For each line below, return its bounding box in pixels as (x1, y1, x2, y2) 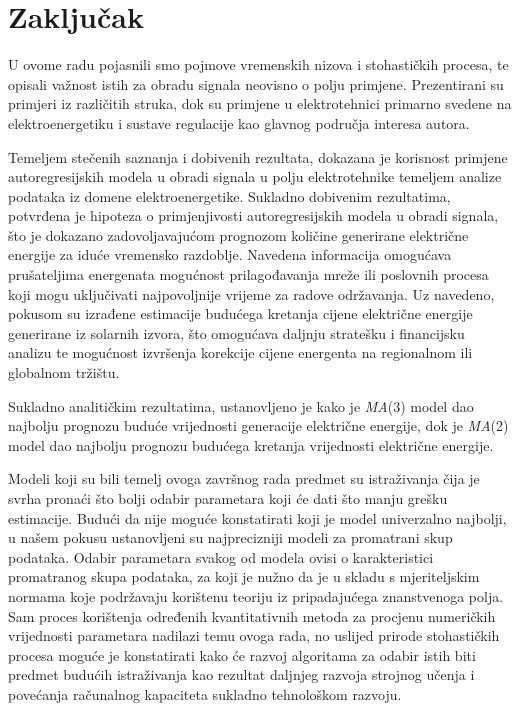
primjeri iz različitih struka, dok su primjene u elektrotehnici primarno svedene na (8, 93, 512, 114)
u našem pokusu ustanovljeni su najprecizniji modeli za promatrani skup (8, 527, 453, 548)
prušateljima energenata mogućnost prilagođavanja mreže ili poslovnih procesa (8, 264, 489, 285)
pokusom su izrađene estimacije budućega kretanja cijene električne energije (8, 303, 473, 324)
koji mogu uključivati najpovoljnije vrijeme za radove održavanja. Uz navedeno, (8, 283, 495, 304)
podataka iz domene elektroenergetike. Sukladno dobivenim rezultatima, (8, 185, 451, 206)
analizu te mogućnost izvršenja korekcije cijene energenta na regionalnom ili (8, 342, 473, 363)
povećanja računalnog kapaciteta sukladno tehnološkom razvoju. (8, 683, 402, 704)
